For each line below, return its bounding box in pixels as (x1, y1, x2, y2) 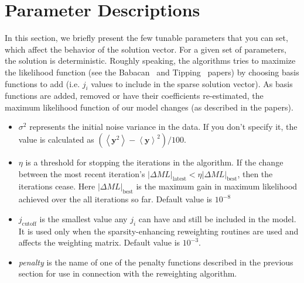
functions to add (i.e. (5, 77, 80, 89)
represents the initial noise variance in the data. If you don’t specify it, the (29, 120, 298, 133)
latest (172, 176, 187, 182)
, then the (237, 167, 273, 180)
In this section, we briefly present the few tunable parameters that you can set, (5, 32, 288, 44)
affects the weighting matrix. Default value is (18, 236, 180, 249)
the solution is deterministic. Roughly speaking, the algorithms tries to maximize (5, 54, 296, 67)
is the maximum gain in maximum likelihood (136, 180, 298, 192)
